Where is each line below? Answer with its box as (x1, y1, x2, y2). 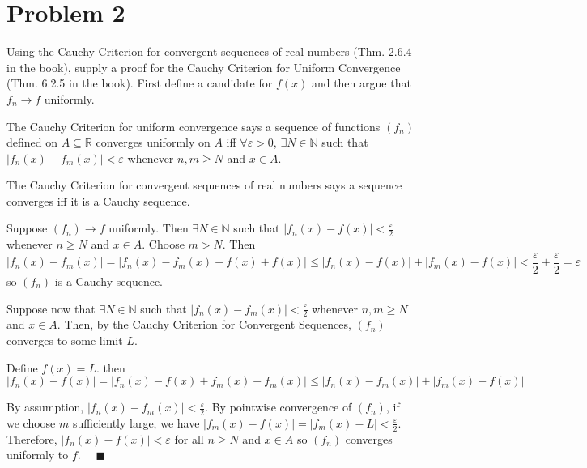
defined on (6, 134, 58, 151)
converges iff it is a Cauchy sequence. (6, 192, 190, 209)
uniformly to (6, 446, 69, 463)
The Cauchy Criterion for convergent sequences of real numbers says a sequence (6, 177, 402, 194)
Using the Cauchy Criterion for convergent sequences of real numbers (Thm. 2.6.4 (6, 43, 412, 60)
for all (174, 430, 204, 447)
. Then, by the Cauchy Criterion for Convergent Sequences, (57, 316, 351, 333)
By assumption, (6, 398, 84, 415)
